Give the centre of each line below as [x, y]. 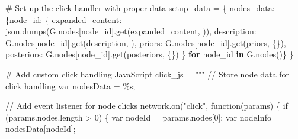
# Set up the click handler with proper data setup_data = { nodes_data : [140, 8]
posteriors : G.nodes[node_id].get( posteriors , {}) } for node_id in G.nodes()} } [150, 54]
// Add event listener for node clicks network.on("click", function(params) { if [147, 106]
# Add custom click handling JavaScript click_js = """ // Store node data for [148, 74]
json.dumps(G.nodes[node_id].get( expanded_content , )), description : [131, 31]
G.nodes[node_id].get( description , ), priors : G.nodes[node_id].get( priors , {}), [146, 42]
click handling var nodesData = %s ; [71, 85]
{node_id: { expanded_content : [64, 19]
